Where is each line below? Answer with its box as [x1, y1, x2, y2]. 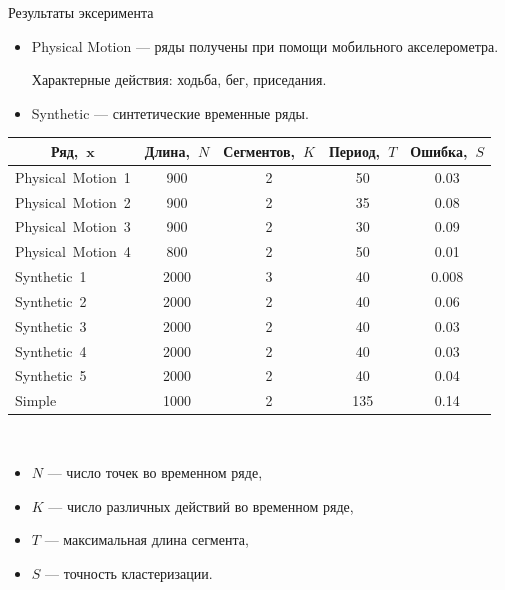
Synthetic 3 [15, 315, 87, 336]
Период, [328, 140, 381, 161]
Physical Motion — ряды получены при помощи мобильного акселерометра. [31, 35, 499, 56]
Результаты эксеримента [8, 2, 154, 22]
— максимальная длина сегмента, [44, 529, 249, 550]
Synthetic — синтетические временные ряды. [31, 102, 309, 123]
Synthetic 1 [15, 266, 87, 287]
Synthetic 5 [15, 365, 87, 386]
